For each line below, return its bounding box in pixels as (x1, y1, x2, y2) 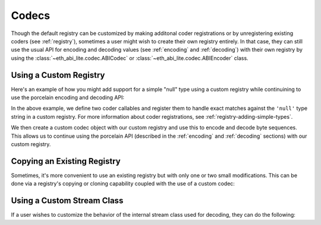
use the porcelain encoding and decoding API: (11, 94, 125, 101)
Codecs (11, 9, 51, 22)
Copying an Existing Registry (11, 156, 121, 166)
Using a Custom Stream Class (11, 196, 124, 206)
